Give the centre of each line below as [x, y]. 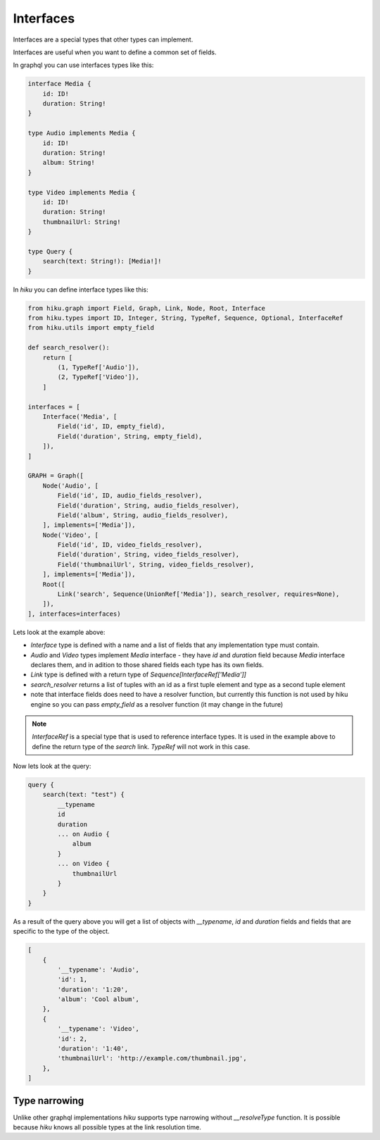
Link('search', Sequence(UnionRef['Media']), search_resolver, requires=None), [198, 594]
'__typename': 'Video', [99, 1029]
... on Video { [84, 864]
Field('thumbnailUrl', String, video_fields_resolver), [156, 564]
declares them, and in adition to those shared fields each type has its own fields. [147, 664]
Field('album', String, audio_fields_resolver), [143, 515]
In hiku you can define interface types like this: [81, 290]
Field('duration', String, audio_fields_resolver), [148, 505]
